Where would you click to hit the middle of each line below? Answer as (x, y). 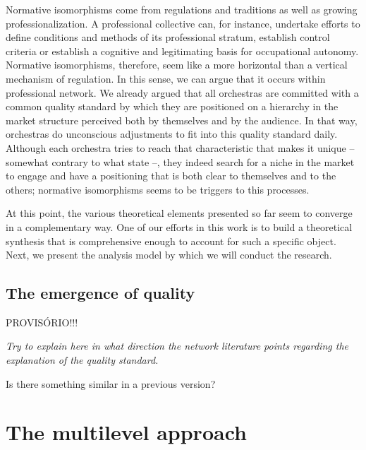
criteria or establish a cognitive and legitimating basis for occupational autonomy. (182, 51)
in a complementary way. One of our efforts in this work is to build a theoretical (179, 226)
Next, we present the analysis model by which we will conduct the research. (169, 255)
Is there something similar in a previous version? (111, 383)
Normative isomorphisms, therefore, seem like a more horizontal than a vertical (177, 65)
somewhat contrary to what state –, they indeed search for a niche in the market (180, 161)
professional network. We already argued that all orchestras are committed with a (182, 92)
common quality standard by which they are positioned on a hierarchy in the (172, 106)
